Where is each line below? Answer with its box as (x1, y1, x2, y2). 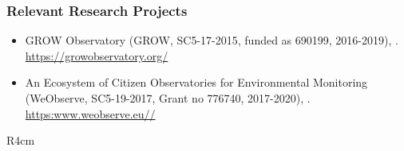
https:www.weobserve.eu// (25, 105, 156, 122)
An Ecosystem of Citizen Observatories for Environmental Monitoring (25, 74, 368, 91)
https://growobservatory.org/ (25, 47, 168, 64)
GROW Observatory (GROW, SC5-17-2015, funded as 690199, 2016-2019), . (25, 32, 398, 48)
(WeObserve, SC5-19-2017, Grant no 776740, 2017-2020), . (25, 90, 311, 106)
